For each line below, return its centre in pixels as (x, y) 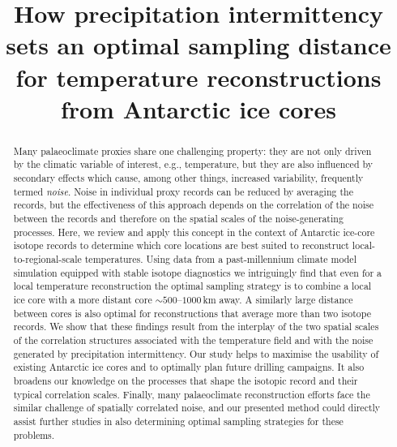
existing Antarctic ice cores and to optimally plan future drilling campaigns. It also (189, 367)
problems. (34, 434)
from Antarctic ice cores (198, 108)
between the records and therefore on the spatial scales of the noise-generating (178, 219)
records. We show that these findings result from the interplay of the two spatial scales (196, 327)
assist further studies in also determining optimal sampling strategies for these (178, 421)
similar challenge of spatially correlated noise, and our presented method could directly (197, 408)
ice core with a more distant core (83, 299)
